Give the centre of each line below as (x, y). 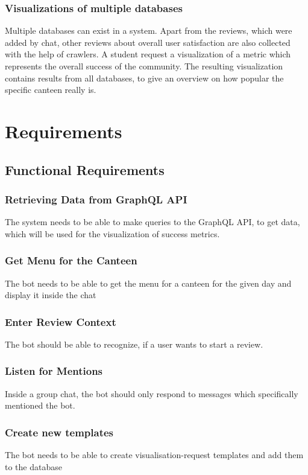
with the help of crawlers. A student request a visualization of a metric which (148, 54)
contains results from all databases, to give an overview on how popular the (144, 78)
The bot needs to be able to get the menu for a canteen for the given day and (148, 283)
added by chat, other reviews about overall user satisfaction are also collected (148, 42)
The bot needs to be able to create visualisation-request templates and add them (154, 455)
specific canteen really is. (51, 90)
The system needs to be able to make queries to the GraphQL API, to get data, (152, 222)
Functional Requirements (85, 169)
